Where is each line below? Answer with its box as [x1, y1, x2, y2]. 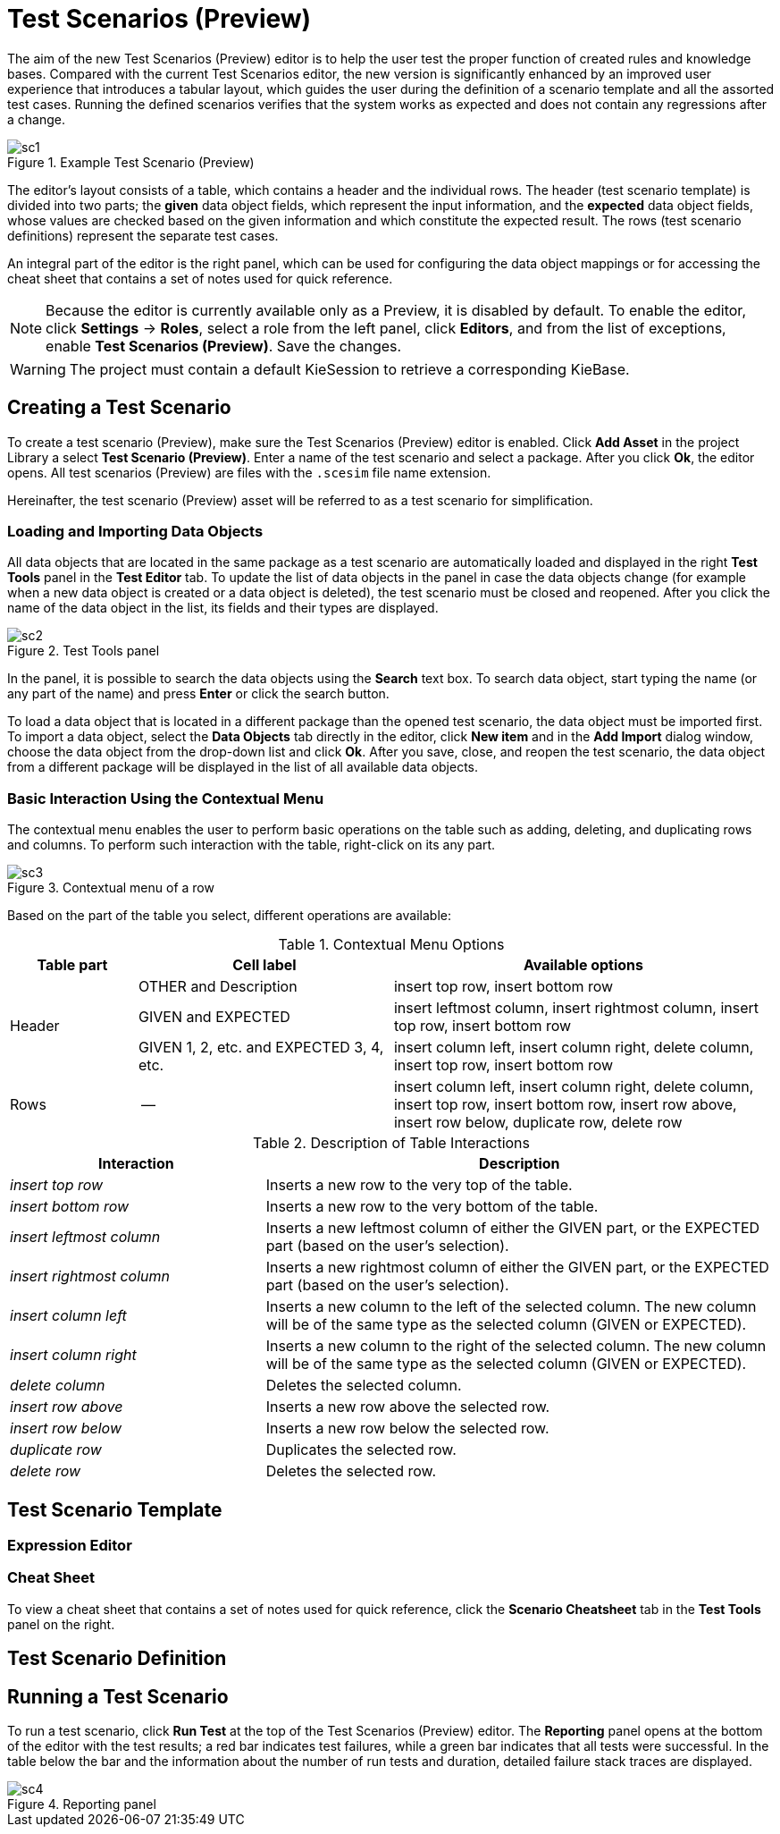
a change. [7, 111, 65, 127]
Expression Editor [7, 1535, 132, 1554]
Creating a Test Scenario [7, 396, 231, 419]
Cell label [232, 956, 297, 975]
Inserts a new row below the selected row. [265, 1419, 549, 1438]
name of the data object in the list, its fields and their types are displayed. [7, 600, 439, 616]
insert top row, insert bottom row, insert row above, [393, 1095, 737, 1114]
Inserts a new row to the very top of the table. [265, 1176, 573, 1195]
